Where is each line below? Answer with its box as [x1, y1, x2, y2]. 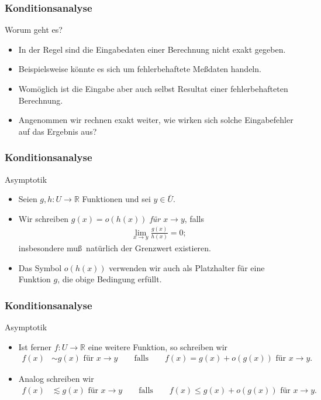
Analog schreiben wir [18, 372, 94, 385]
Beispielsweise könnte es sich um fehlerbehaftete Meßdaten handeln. [18, 63, 261, 75]
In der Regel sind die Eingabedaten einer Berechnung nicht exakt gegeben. [18, 43, 286, 55]
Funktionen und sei [82, 193, 151, 205]
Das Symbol [18, 261, 62, 273]
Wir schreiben [18, 212, 69, 224]
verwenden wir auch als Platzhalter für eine [109, 261, 265, 273]
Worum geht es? [5, 23, 63, 36]
